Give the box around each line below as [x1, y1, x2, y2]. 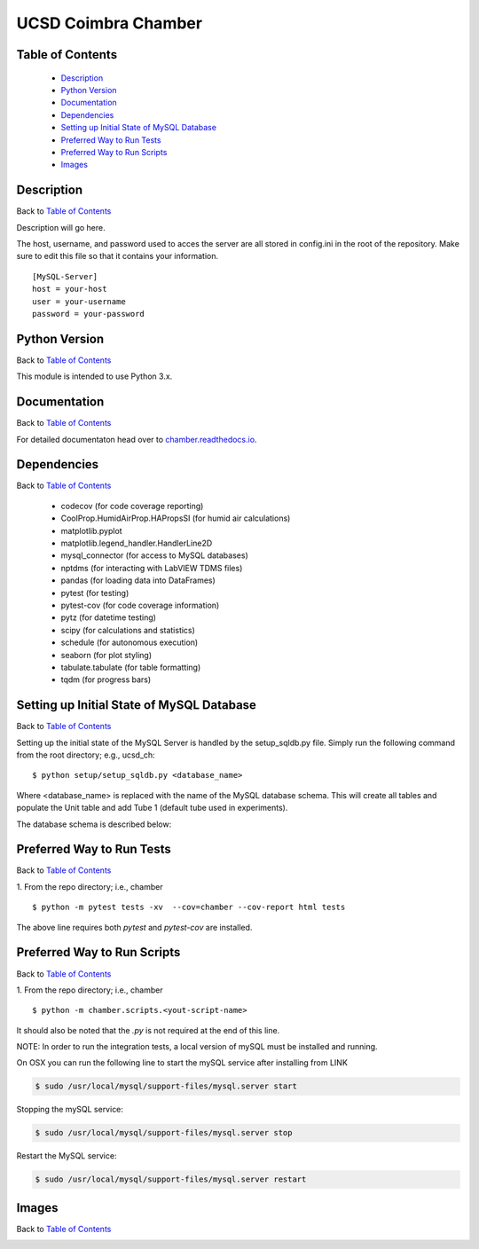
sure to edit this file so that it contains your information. [16, 251, 219, 262]
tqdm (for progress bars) [60, 674, 152, 685]
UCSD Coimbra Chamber [16, 13, 203, 33]
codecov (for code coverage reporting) [60, 500, 204, 511]
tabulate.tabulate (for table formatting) [60, 662, 201, 672]
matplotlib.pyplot [60, 525, 123, 536]
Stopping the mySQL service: [16, 1104, 124, 1115]
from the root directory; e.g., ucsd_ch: [16, 750, 155, 760]
